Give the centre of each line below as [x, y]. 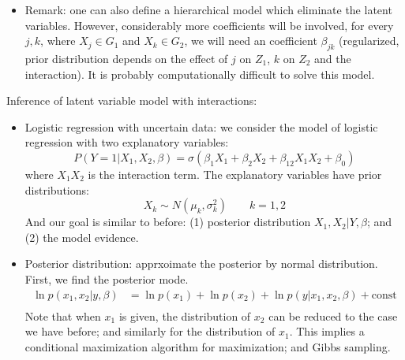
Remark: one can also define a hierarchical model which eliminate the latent [208, 9]
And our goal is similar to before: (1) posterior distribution [168, 222]
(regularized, [369, 41]
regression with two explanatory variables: [127, 142]
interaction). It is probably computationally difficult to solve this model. [200, 74]
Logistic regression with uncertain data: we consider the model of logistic [201, 126]
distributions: [57, 189]
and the [333, 58]
